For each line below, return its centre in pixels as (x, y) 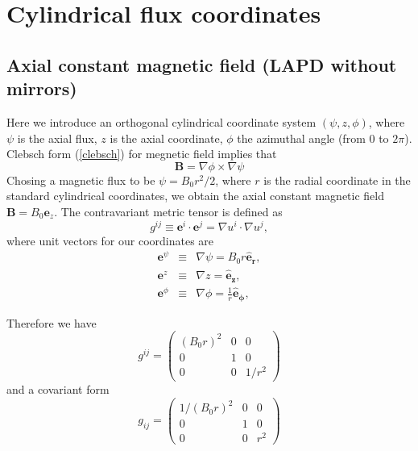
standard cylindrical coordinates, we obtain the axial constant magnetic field (195, 196)
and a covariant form (58, 388)
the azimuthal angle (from (301, 138)
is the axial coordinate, (166, 138)
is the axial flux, (57, 138)
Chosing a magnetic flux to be (81, 180)
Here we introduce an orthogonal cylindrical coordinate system (161, 121)
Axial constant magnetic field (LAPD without (202, 64)
